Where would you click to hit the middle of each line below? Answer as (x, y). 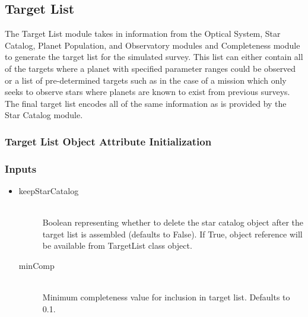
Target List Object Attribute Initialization (108, 141)
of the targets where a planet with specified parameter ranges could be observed (150, 68)
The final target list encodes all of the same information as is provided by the (146, 103)
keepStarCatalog (49, 191)
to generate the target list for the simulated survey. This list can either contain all (154, 57)
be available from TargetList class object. (117, 245)
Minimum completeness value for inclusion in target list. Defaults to (166, 297)
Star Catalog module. (44, 115)
